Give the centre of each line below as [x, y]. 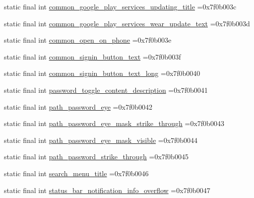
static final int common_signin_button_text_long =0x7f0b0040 [102, 73]
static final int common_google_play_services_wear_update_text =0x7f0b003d [127, 23]
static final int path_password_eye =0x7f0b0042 [78, 106]
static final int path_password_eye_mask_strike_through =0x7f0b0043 [114, 123]
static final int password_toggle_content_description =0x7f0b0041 [106, 90]
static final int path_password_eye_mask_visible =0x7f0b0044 [101, 140]
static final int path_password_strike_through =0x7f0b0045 [96, 157]
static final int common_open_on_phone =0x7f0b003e [88, 40]
